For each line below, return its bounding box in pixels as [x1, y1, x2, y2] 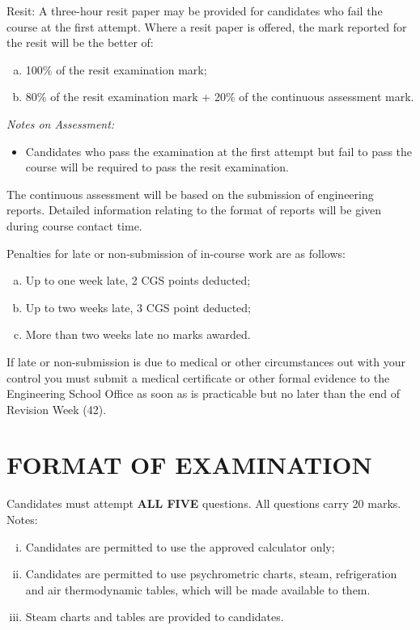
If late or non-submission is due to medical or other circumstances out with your [6, 353, 405, 370]
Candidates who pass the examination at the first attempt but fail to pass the [25, 142, 413, 159]
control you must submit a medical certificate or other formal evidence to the [6, 369, 390, 386]
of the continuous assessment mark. [239, 88, 414, 105]
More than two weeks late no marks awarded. [25, 326, 251, 343]
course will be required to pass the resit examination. [25, 159, 289, 175]
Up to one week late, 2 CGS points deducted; [25, 272, 251, 289]
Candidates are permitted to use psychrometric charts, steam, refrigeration [25, 565, 397, 582]
